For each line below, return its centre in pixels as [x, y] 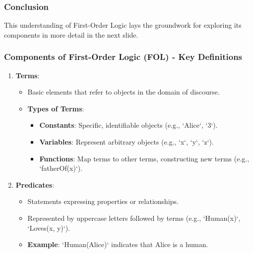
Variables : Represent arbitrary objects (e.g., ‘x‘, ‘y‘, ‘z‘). [126, 142]
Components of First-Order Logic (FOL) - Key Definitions [123, 57]
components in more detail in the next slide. [71, 34]
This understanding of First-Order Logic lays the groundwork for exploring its [123, 25]
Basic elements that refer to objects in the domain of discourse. [124, 92]
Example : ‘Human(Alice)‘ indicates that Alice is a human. [118, 244]
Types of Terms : [56, 108]
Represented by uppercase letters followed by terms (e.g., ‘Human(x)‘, [134, 218]
